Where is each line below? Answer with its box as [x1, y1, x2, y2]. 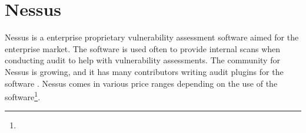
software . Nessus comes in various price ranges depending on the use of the [5, 77, 278, 89]
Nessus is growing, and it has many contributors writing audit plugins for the [5, 65, 284, 77]
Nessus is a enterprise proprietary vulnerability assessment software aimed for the [5, 31, 299, 43]
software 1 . [5, 89, 41, 103]
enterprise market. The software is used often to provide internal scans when [5, 42, 281, 54]
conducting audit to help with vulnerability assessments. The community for [5, 54, 280, 66]
